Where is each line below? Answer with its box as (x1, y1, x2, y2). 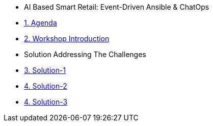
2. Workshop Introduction (24, 34, 110, 43)
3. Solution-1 (24, 66, 66, 74)
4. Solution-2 (24, 82, 67, 90)
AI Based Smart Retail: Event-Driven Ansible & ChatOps (24, 3, 209, 11)
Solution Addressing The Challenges (24, 50, 146, 59)
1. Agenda (24, 18, 57, 27)
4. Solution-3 (24, 97, 68, 106)
